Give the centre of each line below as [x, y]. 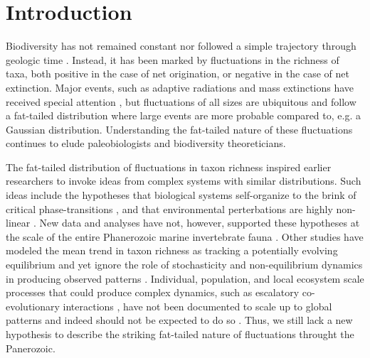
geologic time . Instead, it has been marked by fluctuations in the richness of [173, 59]
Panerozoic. [31, 348]
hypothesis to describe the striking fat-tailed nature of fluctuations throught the [180, 334]
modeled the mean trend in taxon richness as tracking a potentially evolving [172, 250]
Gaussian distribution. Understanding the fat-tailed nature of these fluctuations [179, 129]
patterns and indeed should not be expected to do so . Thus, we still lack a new [179, 320]
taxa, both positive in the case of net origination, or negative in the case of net [178, 74]
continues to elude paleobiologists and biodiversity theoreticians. [146, 143]
